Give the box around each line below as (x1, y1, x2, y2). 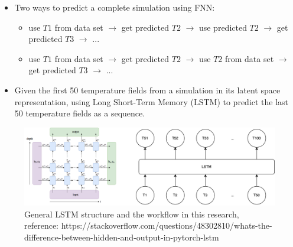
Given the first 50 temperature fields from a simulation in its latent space (14, 83, 281, 96)
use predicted (198, 21, 247, 33)
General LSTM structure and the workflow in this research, (24, 207, 239, 220)
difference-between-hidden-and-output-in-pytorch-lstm (24, 231, 219, 243)
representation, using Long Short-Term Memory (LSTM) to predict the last (14, 95, 289, 108)
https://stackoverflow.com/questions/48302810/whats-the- (61, 219, 272, 232)
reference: (24, 219, 59, 232)
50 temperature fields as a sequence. (14, 107, 145, 119)
